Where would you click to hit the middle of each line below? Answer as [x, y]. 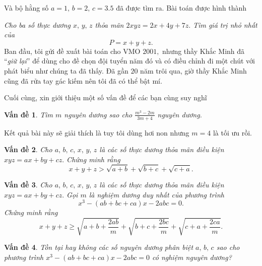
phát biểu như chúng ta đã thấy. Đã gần [66, 70]
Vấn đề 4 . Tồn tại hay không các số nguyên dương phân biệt [99, 247]
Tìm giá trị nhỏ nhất [225, 24]
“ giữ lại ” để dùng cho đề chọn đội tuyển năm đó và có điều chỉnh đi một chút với [129, 61]
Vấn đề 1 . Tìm [29, 114]
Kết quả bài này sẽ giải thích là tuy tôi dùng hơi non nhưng [97, 132]
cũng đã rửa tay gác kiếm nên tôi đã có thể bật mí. [83, 80]
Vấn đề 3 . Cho [28, 184]
